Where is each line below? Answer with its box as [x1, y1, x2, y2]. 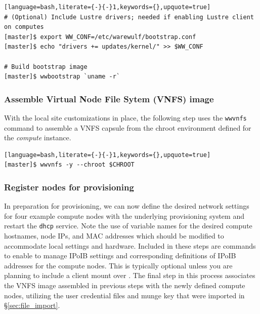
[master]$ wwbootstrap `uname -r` [4, 73, 120, 81]
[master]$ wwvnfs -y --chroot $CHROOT [4, 161, 135, 169]
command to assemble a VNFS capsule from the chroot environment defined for [4, 122, 251, 133]
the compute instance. [4, 132, 71, 143]
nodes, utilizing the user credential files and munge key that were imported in [4, 290, 245, 300]
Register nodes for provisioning [4, 180, 134, 193]
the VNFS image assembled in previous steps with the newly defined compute [4, 280, 245, 291]
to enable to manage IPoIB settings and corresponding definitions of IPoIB [4, 250, 236, 261]
